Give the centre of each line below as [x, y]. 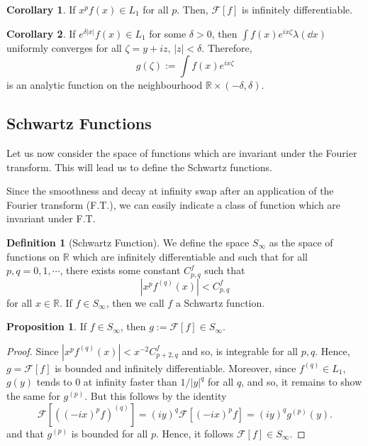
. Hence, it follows [195, 433]
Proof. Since [33, 350]
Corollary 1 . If [41, 9]
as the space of [301, 242]
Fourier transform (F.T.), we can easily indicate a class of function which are [174, 204]
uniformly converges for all [64, 47]
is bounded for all [110, 433]
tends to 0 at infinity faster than [107, 382]
